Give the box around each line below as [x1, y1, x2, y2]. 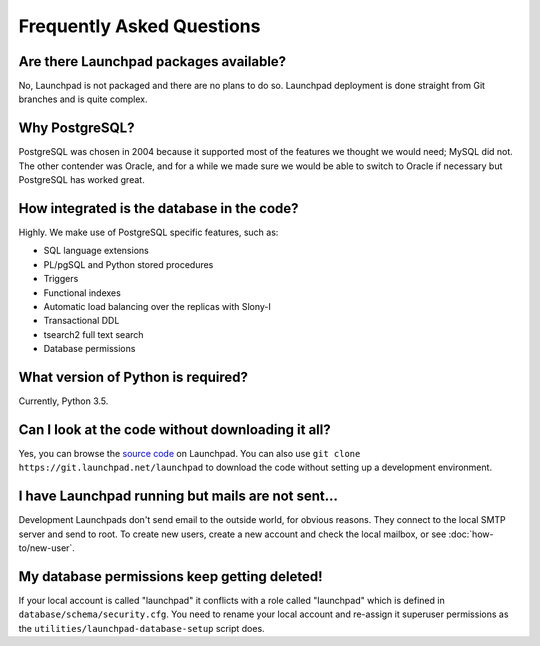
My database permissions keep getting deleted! [18, 568, 324, 585]
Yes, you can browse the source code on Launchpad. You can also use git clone [18, 447, 361, 459]
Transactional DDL [43, 315, 120, 327]
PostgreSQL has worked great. [18, 174, 145, 186]
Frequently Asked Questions [18, 15, 261, 37]
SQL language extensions [43, 245, 149, 257]
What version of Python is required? [18, 368, 249, 385]
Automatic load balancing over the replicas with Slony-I [43, 301, 272, 312]
